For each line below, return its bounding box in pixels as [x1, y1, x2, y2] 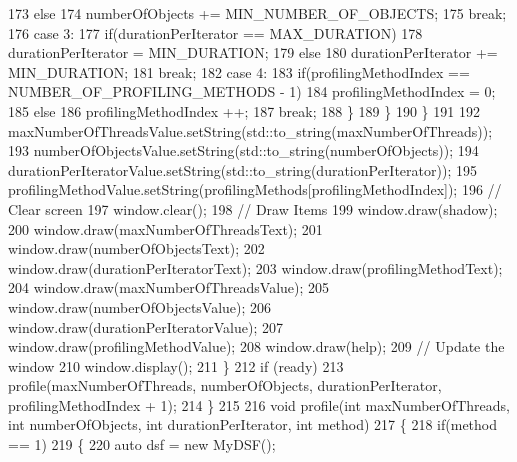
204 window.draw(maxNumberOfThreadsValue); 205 [8, 277, 330, 298]
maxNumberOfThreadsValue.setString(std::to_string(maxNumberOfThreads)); [8, 120, 493, 141]
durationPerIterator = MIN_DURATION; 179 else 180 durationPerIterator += [8, 42, 498, 63]
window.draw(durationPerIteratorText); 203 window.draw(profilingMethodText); [8, 257, 503, 278]
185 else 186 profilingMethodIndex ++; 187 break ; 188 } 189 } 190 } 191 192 [8, 100, 480, 121]
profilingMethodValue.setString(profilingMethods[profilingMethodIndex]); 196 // [8, 179, 502, 200]
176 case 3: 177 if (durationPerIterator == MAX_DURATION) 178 [8, 22, 423, 43]
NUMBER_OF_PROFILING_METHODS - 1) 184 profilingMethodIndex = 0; [8, 81, 496, 102]
